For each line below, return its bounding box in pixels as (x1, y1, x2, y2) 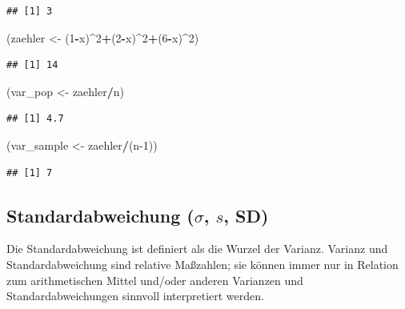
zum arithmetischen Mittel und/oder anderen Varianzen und (6, 271, 303, 288)
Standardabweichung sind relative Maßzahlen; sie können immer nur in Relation (6, 255, 399, 272)
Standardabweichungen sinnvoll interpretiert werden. (6, 287, 264, 304)
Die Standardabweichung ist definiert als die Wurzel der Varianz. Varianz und (6, 240, 388, 257)
